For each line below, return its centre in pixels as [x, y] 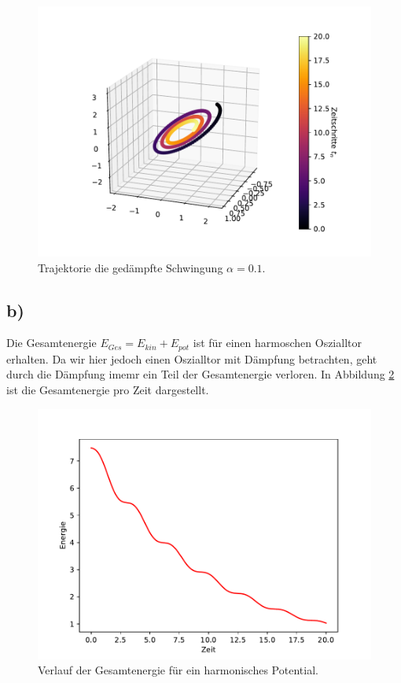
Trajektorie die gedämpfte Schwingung [131, 267]
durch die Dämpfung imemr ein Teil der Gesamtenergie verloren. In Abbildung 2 [200, 374]
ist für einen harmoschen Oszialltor [277, 343]
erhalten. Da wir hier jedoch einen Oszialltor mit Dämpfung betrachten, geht [192, 358]
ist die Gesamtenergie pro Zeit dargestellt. [108, 390]
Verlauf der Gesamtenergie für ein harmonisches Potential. [178, 670]
